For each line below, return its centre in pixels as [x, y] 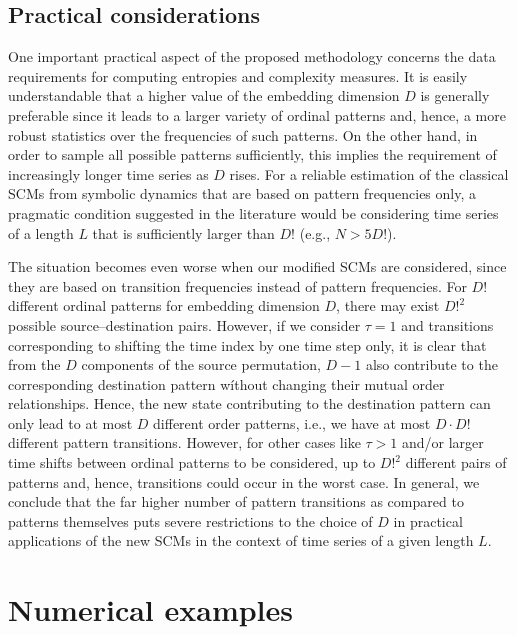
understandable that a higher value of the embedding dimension [204, 95]
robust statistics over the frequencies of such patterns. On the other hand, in [243, 134]
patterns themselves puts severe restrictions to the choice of [190, 520]
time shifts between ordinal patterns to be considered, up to [192, 462]
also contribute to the [431, 364]
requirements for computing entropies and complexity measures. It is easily [238, 75]
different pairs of [456, 462]
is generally [455, 95]
